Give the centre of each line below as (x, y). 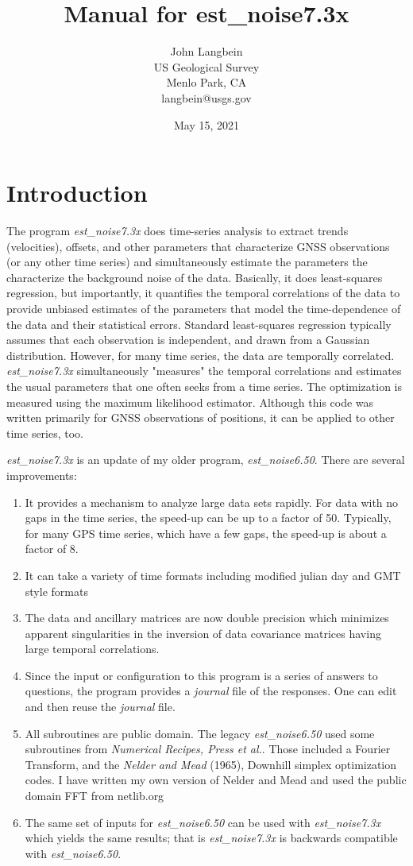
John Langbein (206, 51)
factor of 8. (52, 549)
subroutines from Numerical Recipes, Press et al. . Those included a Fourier (208, 749)
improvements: (42, 475)
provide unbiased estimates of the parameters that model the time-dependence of (204, 308)
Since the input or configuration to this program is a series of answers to (201, 675)
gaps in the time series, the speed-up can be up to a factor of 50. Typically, (208, 518)
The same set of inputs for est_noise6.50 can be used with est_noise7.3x (203, 822)
